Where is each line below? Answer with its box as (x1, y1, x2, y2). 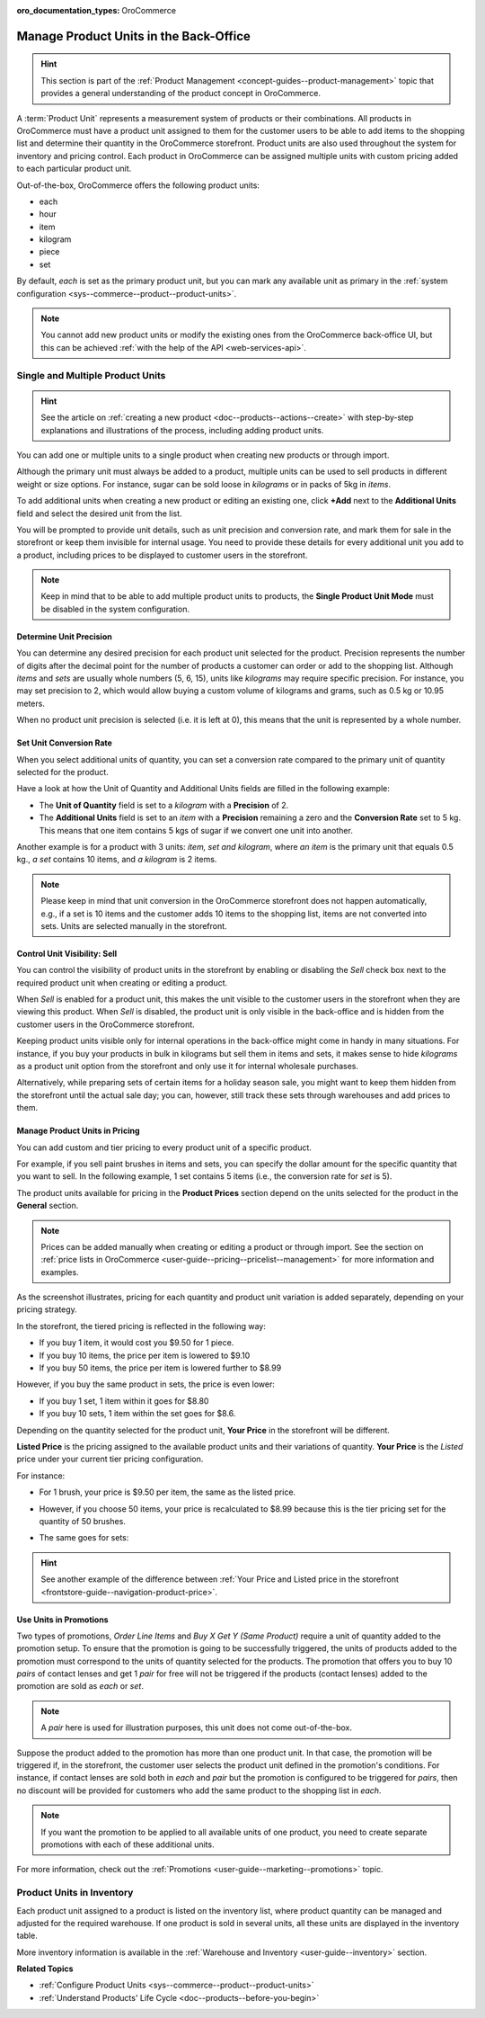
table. (16, 1930, 38, 1942)
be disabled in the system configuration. (40, 603, 190, 614)
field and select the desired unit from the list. (16, 508, 183, 519)
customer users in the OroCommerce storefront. (16, 1019, 195, 1030)
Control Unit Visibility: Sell (16, 948, 118, 959)
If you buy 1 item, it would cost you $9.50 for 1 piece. (39, 1337, 234, 1348)
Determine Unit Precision (16, 630, 112, 642)
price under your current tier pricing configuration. (16, 1453, 204, 1465)
